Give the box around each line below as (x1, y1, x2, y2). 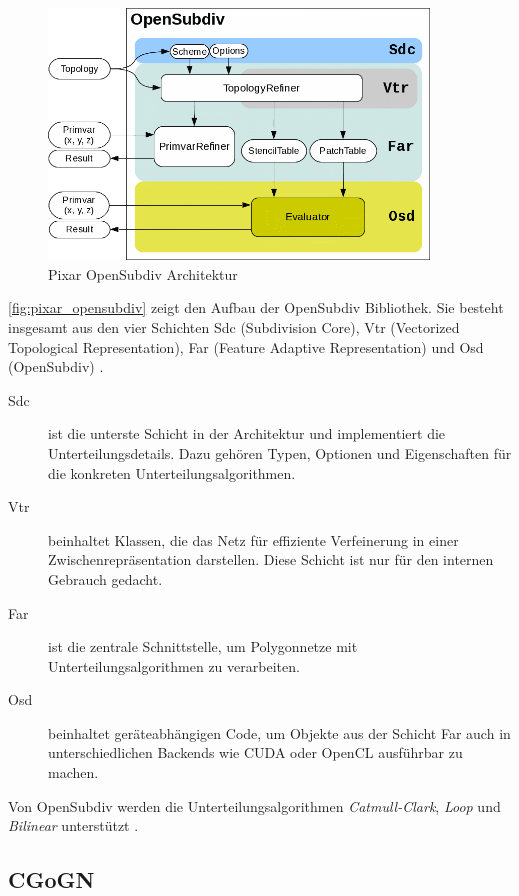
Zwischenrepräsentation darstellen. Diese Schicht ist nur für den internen (48, 549, 494, 570)
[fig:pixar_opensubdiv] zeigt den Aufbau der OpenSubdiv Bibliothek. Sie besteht (8, 297, 504, 318)
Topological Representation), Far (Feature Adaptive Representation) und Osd (8, 336, 484, 357)
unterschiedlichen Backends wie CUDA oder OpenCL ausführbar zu (48, 742, 463, 763)
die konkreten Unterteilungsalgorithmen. (48, 462, 296, 483)
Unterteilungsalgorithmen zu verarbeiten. (48, 655, 300, 676)
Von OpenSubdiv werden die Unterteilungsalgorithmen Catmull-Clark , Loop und (8, 795, 501, 816)
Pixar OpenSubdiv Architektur (48, 263, 238, 284)
